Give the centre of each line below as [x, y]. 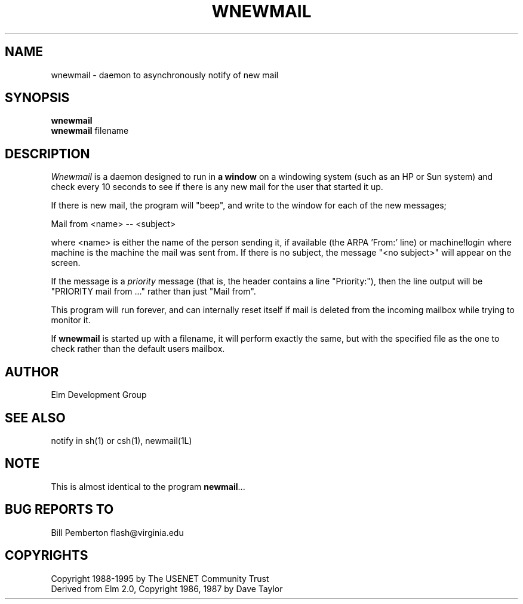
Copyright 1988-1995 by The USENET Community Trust [160, 578]
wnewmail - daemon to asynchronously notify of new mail [165, 75]
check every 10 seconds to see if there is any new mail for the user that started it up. [217, 187]
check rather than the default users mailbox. [138, 349]
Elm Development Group [99, 395]
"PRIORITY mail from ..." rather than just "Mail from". [153, 292]
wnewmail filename [90, 131]
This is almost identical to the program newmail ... [148, 486]
